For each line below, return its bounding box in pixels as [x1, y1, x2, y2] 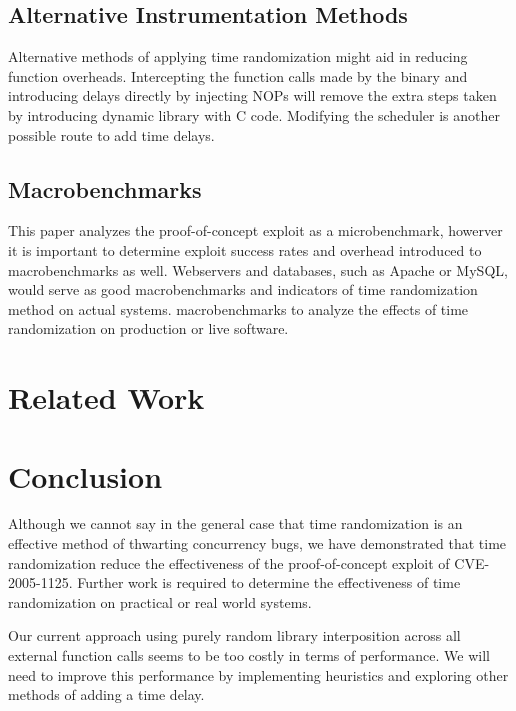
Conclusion [8, 455, 163, 496]
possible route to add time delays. [8, 124, 215, 145]
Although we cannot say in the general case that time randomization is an [8, 513, 463, 534]
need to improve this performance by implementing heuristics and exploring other [8, 664, 509, 685]
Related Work [8, 377, 205, 418]
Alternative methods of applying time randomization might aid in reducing [8, 46, 468, 67]
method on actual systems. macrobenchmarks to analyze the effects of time [8, 298, 469, 319]
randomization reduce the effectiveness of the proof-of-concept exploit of [8, 552, 450, 573]
